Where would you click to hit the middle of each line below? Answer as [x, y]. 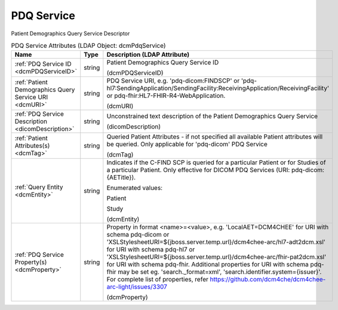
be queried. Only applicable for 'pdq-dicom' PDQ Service [187, 145]
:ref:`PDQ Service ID [43, 64]
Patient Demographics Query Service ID [163, 63]
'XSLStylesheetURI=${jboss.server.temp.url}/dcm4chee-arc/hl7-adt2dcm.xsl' [216, 242]
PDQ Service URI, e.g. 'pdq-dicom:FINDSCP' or [173, 81]
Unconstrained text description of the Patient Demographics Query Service [212, 116]
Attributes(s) [32, 146]
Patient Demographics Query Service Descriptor [70, 33]
